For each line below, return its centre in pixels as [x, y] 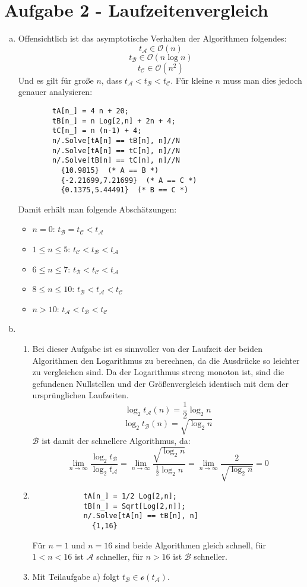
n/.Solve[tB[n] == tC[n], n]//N [116, 161]
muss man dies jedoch [262, 80]
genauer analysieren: [55, 92]
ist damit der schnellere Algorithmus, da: [116, 440]
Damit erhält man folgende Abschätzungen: [97, 209]
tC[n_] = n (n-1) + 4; [97, 131]
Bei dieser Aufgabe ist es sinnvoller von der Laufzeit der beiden [147, 348]
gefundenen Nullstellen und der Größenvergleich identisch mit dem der [160, 383]
